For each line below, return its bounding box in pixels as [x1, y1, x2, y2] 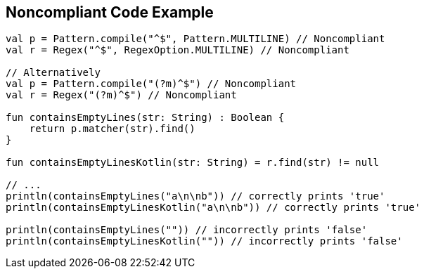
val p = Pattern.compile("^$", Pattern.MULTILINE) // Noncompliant [6, 33, 385, 45]
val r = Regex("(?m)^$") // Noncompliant [6, 89, 237, 101]
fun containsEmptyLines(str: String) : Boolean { [6, 112, 285, 124]
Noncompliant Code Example [6, 4, 214, 21]
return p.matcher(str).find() [29, 123, 195, 135]
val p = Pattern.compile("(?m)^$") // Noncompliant [6, 78, 297, 90]
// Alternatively [6, 67, 101, 79]
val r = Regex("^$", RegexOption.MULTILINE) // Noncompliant [6, 44, 349, 56]
